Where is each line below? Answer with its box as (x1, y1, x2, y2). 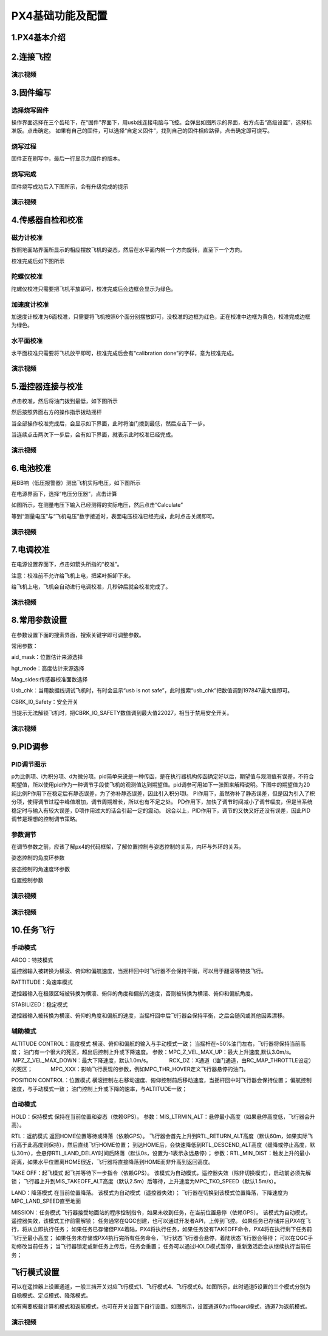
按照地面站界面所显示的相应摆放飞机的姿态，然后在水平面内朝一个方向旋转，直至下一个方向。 (11, 246, 245, 254)
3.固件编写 (11, 87, 52, 97)
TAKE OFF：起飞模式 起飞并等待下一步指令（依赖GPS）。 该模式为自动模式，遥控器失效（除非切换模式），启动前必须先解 (11, 1169, 311, 1177)
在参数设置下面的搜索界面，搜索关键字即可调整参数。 (11, 631, 145, 638)
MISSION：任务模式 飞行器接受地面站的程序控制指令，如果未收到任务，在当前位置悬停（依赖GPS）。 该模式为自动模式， (11, 1208, 311, 1216)
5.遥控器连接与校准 (11, 381, 83, 392)
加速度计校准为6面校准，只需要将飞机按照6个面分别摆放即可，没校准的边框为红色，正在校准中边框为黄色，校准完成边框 (11, 313, 311, 320)
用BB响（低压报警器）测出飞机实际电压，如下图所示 (11, 479, 141, 486)
